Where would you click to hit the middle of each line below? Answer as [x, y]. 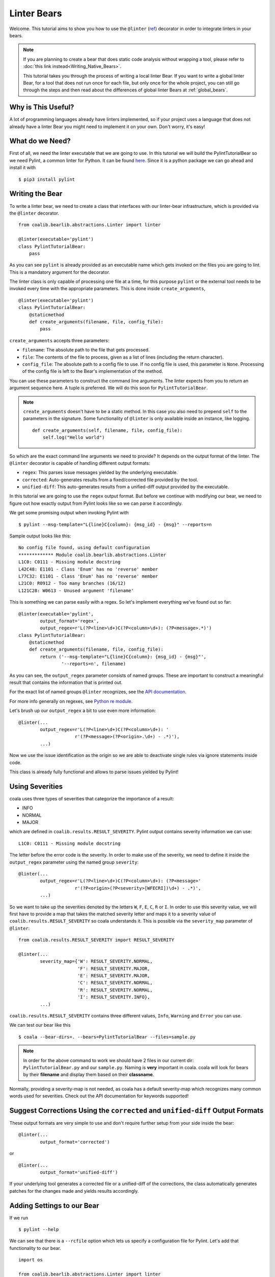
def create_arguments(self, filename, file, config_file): [107, 430]
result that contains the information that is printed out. [66, 682]
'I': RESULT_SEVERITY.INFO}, [114, 997]
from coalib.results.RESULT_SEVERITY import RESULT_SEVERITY [96, 940]
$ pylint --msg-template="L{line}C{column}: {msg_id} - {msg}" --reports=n [115, 524]
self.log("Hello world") [74, 438]
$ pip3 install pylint [47, 179]
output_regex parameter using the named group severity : [74, 862]
